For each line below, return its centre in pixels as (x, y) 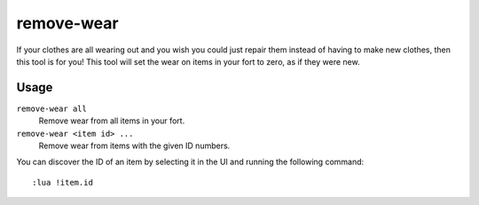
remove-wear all (52, 108)
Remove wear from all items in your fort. (112, 121)
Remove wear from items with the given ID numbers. (134, 146)
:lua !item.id (63, 182)
